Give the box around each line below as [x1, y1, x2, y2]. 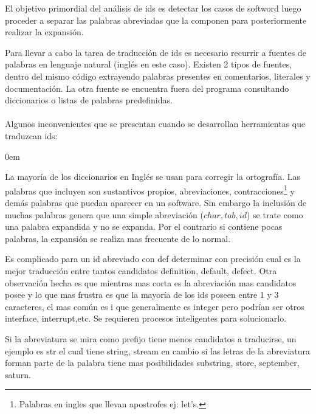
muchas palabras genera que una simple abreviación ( [5, 208, 204, 221]
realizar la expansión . [5, 26, 84, 38]
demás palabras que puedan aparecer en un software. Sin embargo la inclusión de [5, 196, 307, 209]
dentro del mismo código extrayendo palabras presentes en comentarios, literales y [5, 69, 311, 82]
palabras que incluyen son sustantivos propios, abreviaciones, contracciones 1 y [5, 182, 295, 197]
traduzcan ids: [5, 129, 58, 142]
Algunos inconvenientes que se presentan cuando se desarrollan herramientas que [5, 117, 306, 130]
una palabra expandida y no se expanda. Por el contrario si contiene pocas [5, 220, 283, 233]
